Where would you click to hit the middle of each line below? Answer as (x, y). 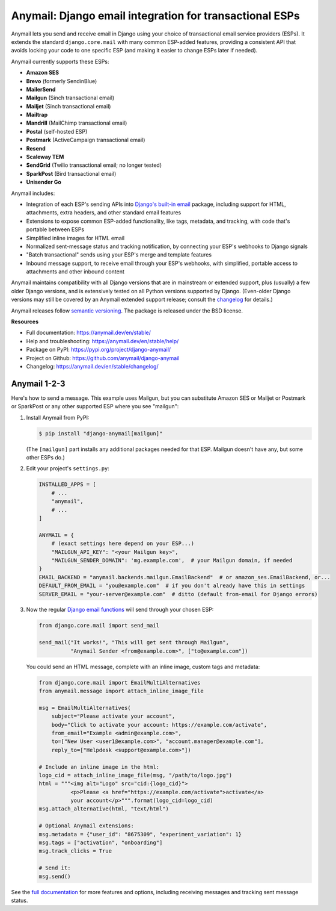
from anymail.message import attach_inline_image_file (121, 691)
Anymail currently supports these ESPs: (60, 61)
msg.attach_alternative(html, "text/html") (104, 809)
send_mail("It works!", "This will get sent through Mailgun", (134, 642)
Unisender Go (44, 182)
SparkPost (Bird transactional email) (71, 173)
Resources (25, 322)
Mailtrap (37, 115)
